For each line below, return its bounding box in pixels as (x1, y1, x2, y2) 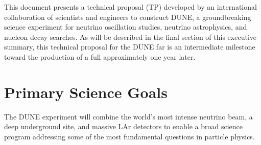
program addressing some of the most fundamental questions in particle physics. (4, 131, 255, 141)
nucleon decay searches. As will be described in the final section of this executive (4, 31, 256, 42)
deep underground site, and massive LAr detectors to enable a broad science (4, 121, 243, 132)
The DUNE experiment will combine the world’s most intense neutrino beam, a (4, 111, 253, 122)
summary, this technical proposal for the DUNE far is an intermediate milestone (4, 41, 255, 52)
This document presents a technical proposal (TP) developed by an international (4, 2, 257, 12)
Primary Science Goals (4, 81, 168, 102)
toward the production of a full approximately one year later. (4, 51, 196, 62)
